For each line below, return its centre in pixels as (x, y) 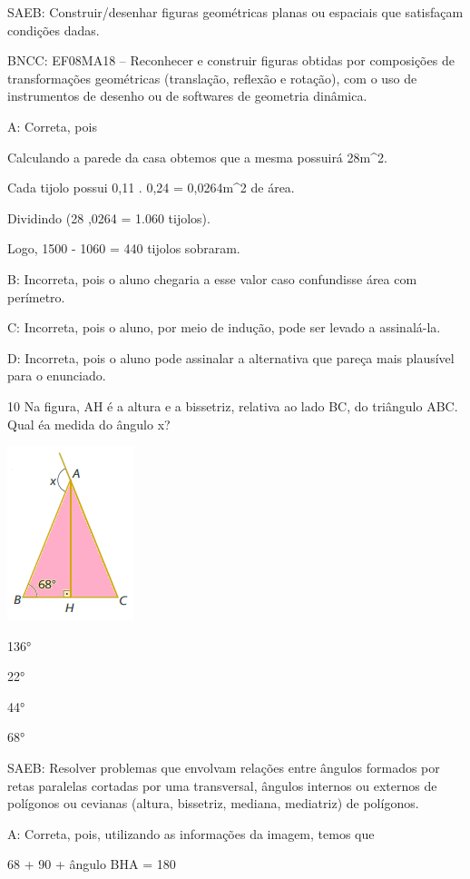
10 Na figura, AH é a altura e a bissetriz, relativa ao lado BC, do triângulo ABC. (233, 405)
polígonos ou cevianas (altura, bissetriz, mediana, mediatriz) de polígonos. (213, 803)
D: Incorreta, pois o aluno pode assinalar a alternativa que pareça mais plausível (231, 357)
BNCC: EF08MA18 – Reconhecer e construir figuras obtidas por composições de (231, 60)
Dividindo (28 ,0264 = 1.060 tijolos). (109, 217)
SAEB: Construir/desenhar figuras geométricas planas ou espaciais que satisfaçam (235, 12)
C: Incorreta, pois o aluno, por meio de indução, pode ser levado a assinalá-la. (224, 327)
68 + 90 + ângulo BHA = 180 (92, 864)
